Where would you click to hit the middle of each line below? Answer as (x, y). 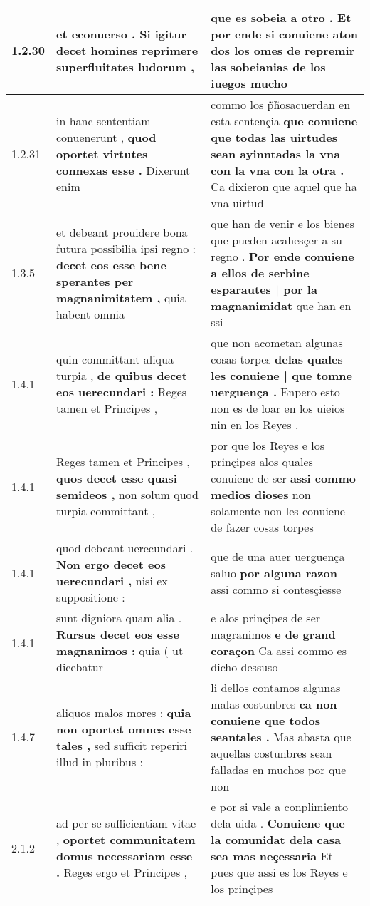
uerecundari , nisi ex (112, 581)
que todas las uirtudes (274, 137)
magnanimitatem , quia (121, 297)
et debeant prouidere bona (122, 232)
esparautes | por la (264, 289)
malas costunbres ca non (274, 704)
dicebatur (80, 667)
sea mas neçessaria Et (272, 856)
